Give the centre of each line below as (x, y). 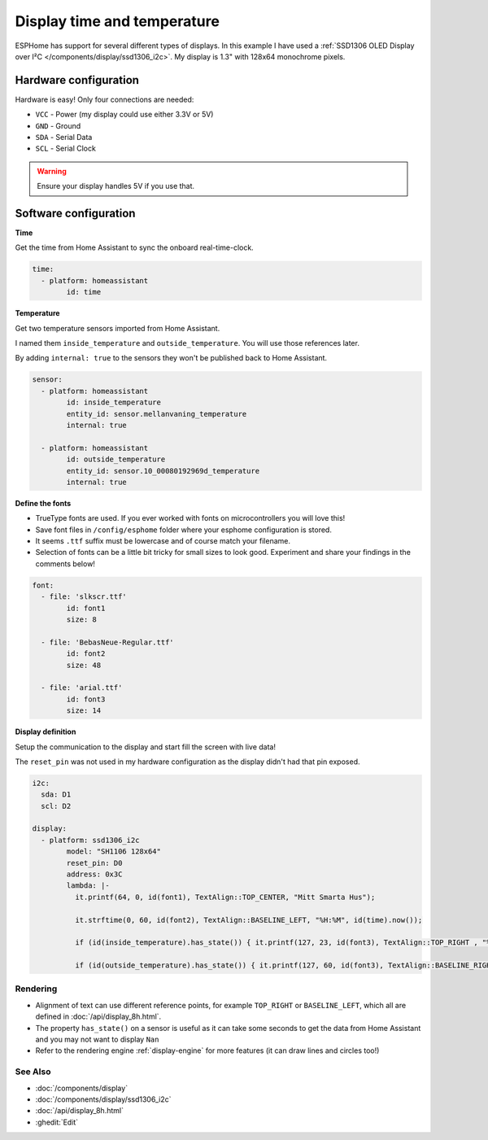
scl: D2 (56, 806)
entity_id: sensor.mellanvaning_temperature (157, 414)
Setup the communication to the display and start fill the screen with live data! (146, 747)
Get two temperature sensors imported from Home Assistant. (118, 328)
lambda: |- (88, 886)
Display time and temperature (117, 21)
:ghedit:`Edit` (57, 1122)
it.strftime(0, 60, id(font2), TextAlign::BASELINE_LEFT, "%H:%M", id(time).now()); (248, 920)
